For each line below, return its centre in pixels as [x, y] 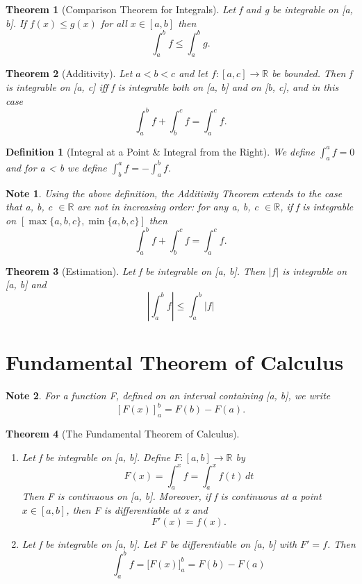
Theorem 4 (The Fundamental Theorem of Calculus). [123, 433]
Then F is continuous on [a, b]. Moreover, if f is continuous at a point [172, 496]
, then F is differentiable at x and [137, 510]
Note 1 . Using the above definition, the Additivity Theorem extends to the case [174, 193]
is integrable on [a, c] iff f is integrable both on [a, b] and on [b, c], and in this [172, 87]
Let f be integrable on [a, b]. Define [96, 457]
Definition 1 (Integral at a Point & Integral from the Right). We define [160, 151]
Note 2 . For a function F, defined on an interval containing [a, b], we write [168, 395]
